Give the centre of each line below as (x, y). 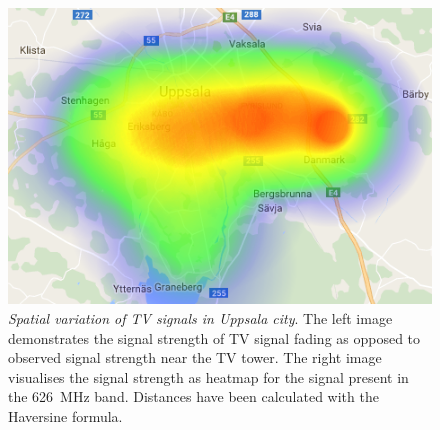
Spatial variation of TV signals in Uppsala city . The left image (200, 318)
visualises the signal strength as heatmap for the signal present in (208, 376)
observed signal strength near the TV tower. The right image (195, 357)
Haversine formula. (65, 416)
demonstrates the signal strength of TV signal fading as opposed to (214, 337)
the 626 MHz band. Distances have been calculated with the (193, 396)
